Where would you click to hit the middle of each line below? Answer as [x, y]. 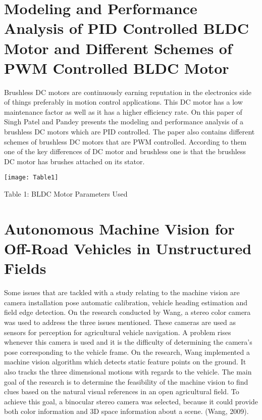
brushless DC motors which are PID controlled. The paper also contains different [129, 132]
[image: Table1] [31, 178]
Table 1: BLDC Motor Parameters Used [66, 194]
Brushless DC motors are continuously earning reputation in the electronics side [128, 92]
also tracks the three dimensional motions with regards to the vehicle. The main [128, 371]
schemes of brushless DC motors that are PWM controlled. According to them [125, 141]
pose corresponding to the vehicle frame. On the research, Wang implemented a [127, 352]
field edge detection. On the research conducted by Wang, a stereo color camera [127, 312]
